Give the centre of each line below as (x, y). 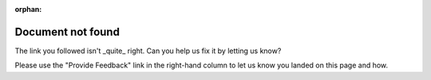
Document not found (67, 32)
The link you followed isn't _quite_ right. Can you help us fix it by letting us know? (148, 51)
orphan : (28, 9)
